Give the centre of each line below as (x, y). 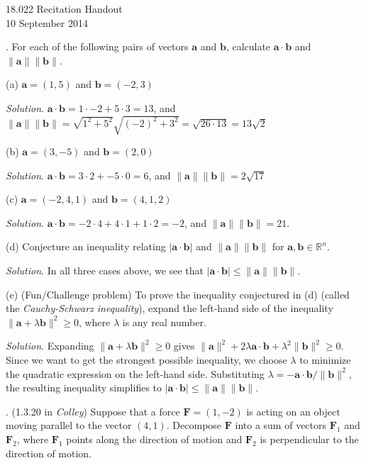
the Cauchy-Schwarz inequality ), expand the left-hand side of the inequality (170, 308)
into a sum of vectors (281, 425)
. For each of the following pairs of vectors (97, 46)
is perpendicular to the (309, 439)
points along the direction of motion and (154, 439)
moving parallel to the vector (69, 425)
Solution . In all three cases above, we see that (105, 270)
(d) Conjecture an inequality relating (86, 246)
